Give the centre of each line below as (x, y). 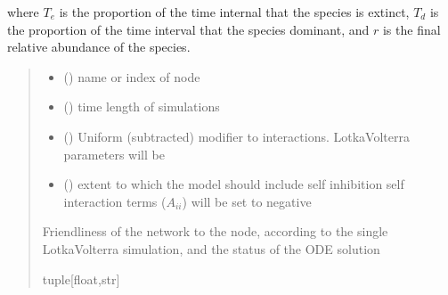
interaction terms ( (115, 201)
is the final (411, 29)
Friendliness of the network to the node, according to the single (215, 231)
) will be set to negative (247, 201)
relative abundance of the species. (99, 47)
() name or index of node (132, 76)
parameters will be (114, 154)
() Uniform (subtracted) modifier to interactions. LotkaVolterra (236, 136)
